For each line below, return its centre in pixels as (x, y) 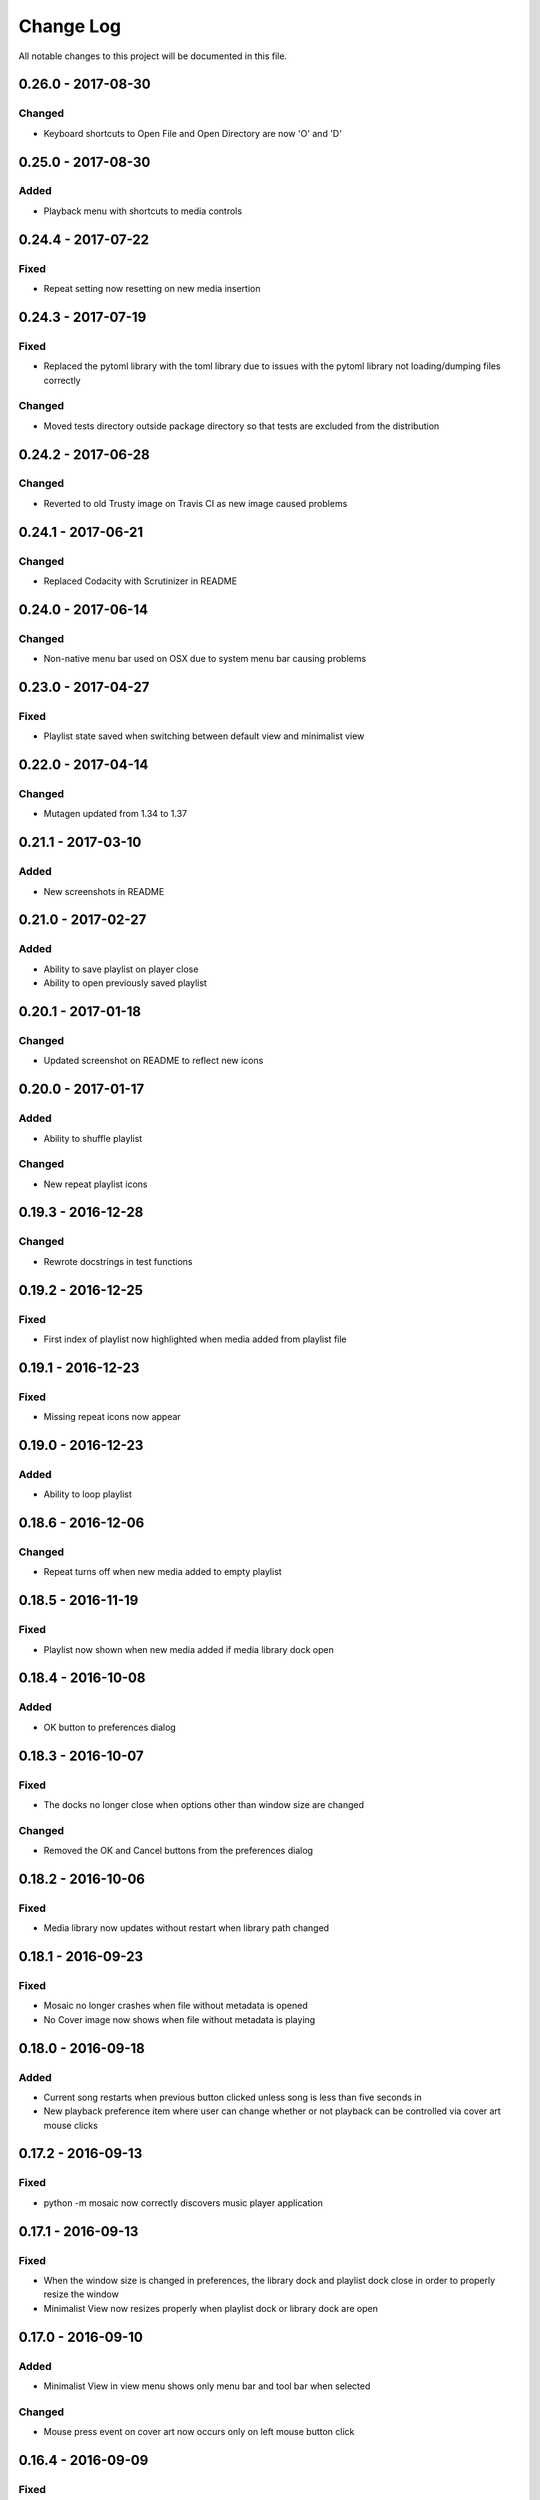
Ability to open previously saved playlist (125, 983)
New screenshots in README (104, 891)
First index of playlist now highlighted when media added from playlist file (195, 1339)
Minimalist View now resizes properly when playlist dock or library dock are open (211, 2308)
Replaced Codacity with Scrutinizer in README (140, 581)
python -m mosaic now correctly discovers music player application (183, 2202)
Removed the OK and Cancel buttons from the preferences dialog (178, 1851)
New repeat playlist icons (95, 1184)
